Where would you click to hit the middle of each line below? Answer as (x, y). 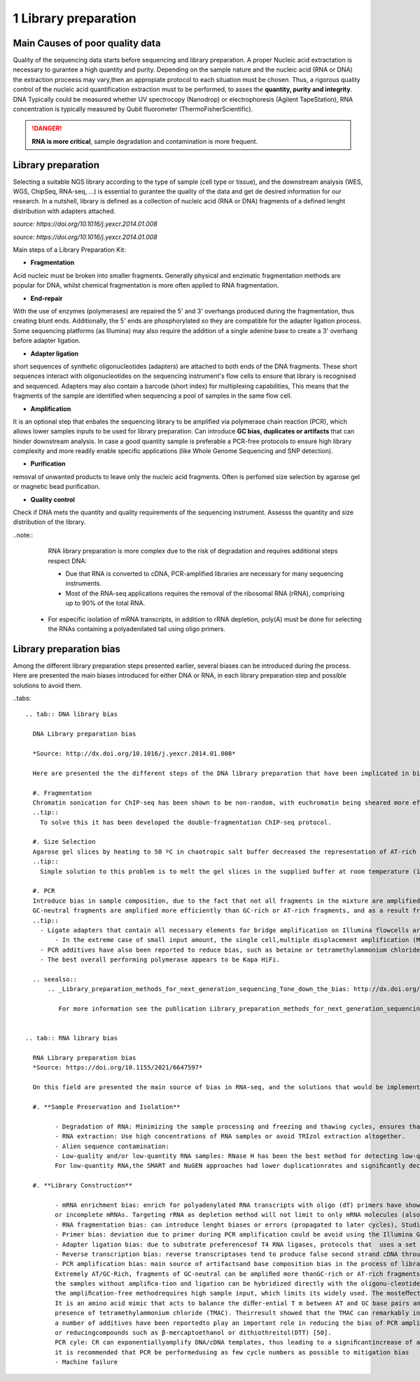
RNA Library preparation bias (84, 1058)
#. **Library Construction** (83, 1186)
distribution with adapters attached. (64, 211)
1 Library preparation (75, 18)
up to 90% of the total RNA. (105, 603)
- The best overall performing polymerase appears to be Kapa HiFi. (160, 960)
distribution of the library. (49, 522)
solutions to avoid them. (48, 685)
